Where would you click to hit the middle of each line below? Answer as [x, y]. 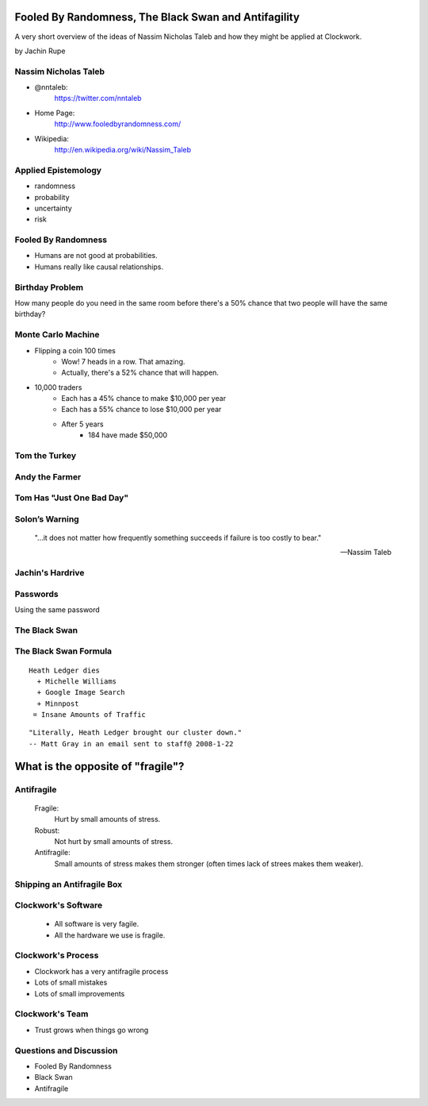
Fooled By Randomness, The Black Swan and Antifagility [157, 17]
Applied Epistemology [58, 170]
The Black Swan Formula [63, 651]
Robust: [47, 830]
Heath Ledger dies [65, 670]
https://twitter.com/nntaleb [98, 98]
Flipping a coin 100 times [75, 350]
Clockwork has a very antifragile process [101, 971]
